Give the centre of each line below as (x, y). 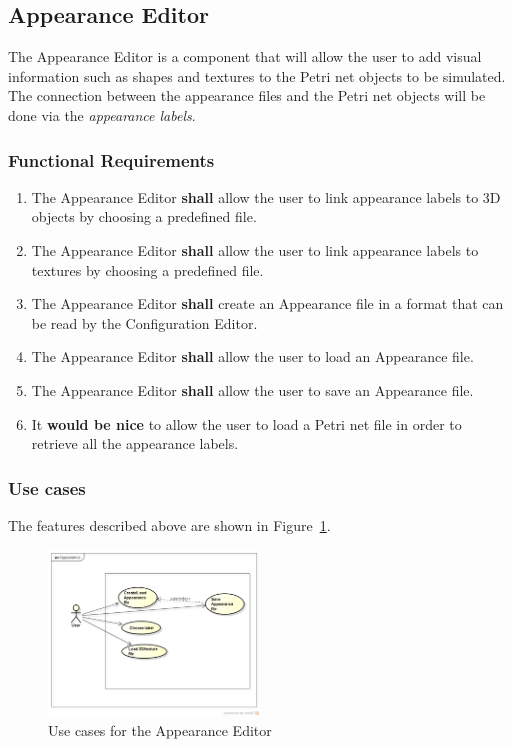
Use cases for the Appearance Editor (160, 730)
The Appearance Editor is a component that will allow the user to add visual (245, 56)
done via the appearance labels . (102, 114)
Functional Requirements (111, 159)
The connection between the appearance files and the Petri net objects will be (247, 95)
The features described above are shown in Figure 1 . (169, 524)
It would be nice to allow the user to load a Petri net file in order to (246, 423)
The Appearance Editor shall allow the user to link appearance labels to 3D (266, 196)
